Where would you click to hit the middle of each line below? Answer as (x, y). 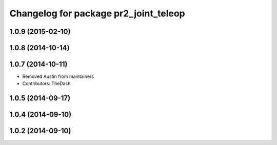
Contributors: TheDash (46, 84)
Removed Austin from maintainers (58, 76)
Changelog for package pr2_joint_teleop (97, 13)
